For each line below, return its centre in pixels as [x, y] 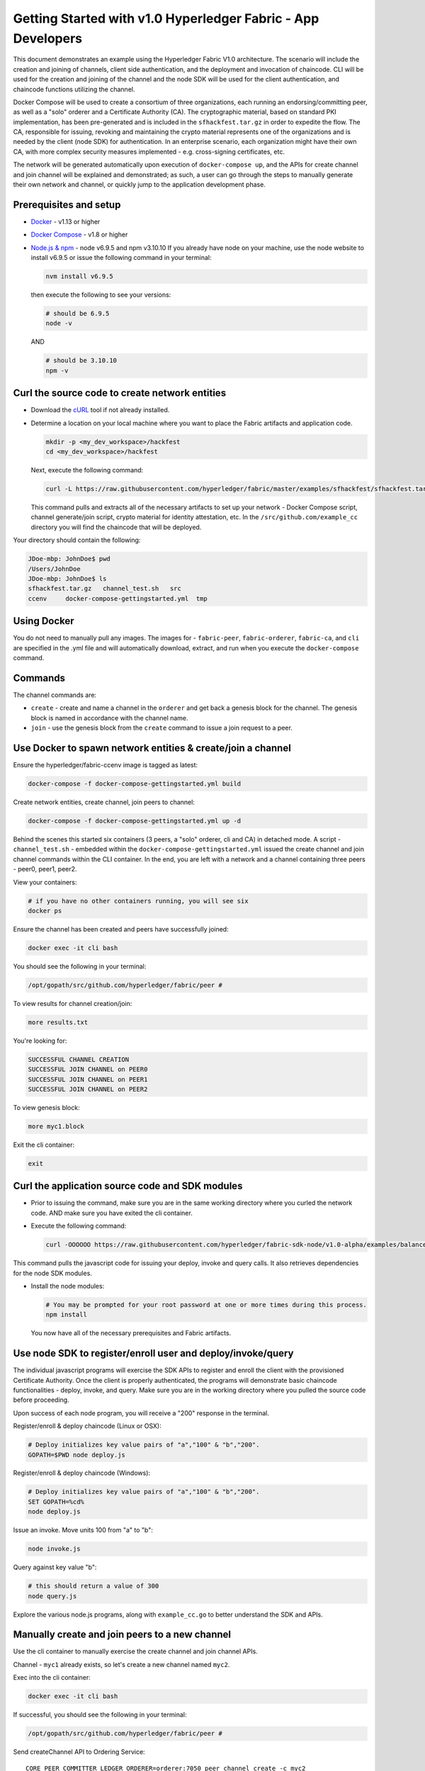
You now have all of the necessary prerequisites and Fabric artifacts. [131, 1333]
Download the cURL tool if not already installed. [100, 410]
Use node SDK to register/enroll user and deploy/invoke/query [153, 1353]
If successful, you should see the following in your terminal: [100, 1715]
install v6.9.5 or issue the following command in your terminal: [121, 258]
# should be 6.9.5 [78, 314]
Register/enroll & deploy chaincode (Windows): [82, 1473]
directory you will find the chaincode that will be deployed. [116, 527]
